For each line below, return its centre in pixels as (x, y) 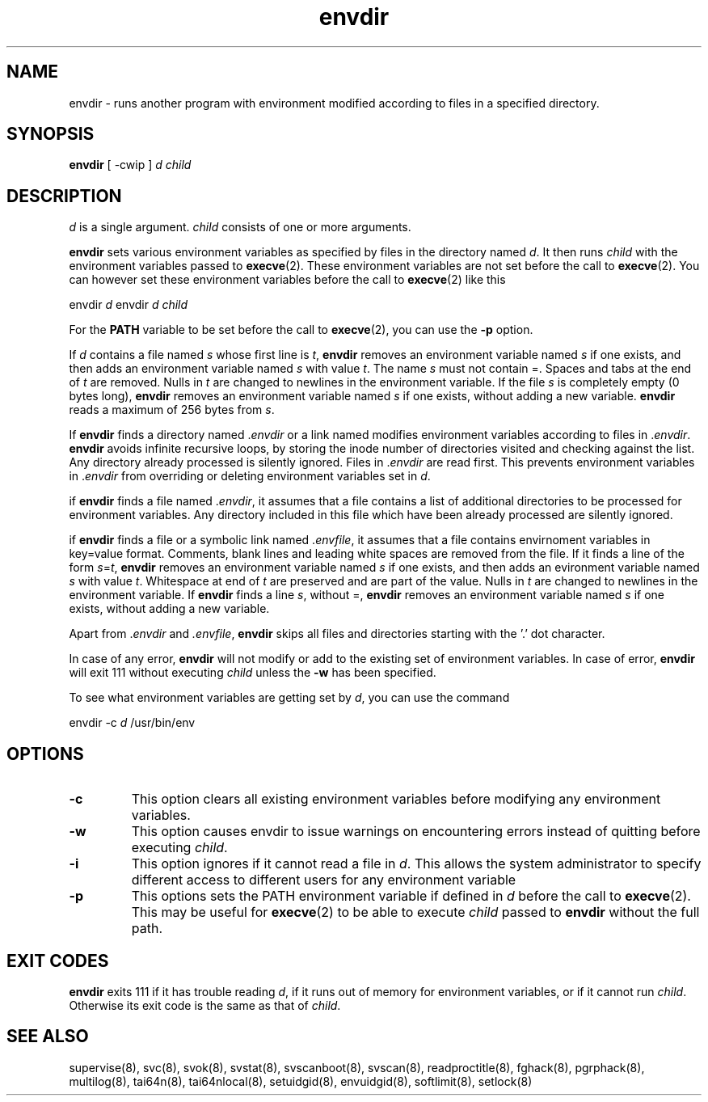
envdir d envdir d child (129, 305)
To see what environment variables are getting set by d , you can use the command (289, 698)
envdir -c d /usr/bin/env (132, 723)
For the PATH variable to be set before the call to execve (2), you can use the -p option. (301, 330)
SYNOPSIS (51, 134)
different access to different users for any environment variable (324, 880)
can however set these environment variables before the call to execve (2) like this (287, 280)
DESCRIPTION (64, 196)
